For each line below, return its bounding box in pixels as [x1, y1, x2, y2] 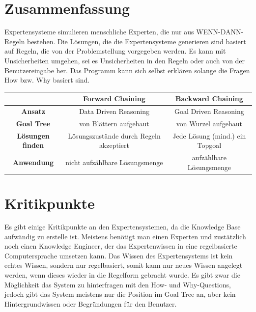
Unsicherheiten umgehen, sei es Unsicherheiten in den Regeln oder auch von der [4, 55, 245, 65]
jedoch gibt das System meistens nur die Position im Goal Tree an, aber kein [4, 289, 236, 299]
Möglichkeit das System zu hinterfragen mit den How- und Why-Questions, [4, 279, 231, 289]
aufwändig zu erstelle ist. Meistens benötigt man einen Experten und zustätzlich [4, 231, 246, 241]
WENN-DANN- [196, 27, 244, 37]
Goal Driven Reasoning [174, 106, 244, 116]
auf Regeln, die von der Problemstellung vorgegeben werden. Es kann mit [4, 46, 226, 56]
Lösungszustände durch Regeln [68, 130, 161, 141]
